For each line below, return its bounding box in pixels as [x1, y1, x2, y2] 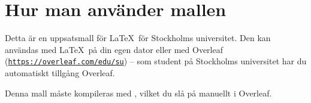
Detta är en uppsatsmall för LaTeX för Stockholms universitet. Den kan [5, 32, 271, 44]
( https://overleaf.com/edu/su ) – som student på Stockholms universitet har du [5, 55, 307, 67]
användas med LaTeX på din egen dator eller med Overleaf [5, 43, 223, 55]
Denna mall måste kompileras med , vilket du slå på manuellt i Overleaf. [5, 86, 272, 99]
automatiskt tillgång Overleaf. [5, 66, 115, 79]
